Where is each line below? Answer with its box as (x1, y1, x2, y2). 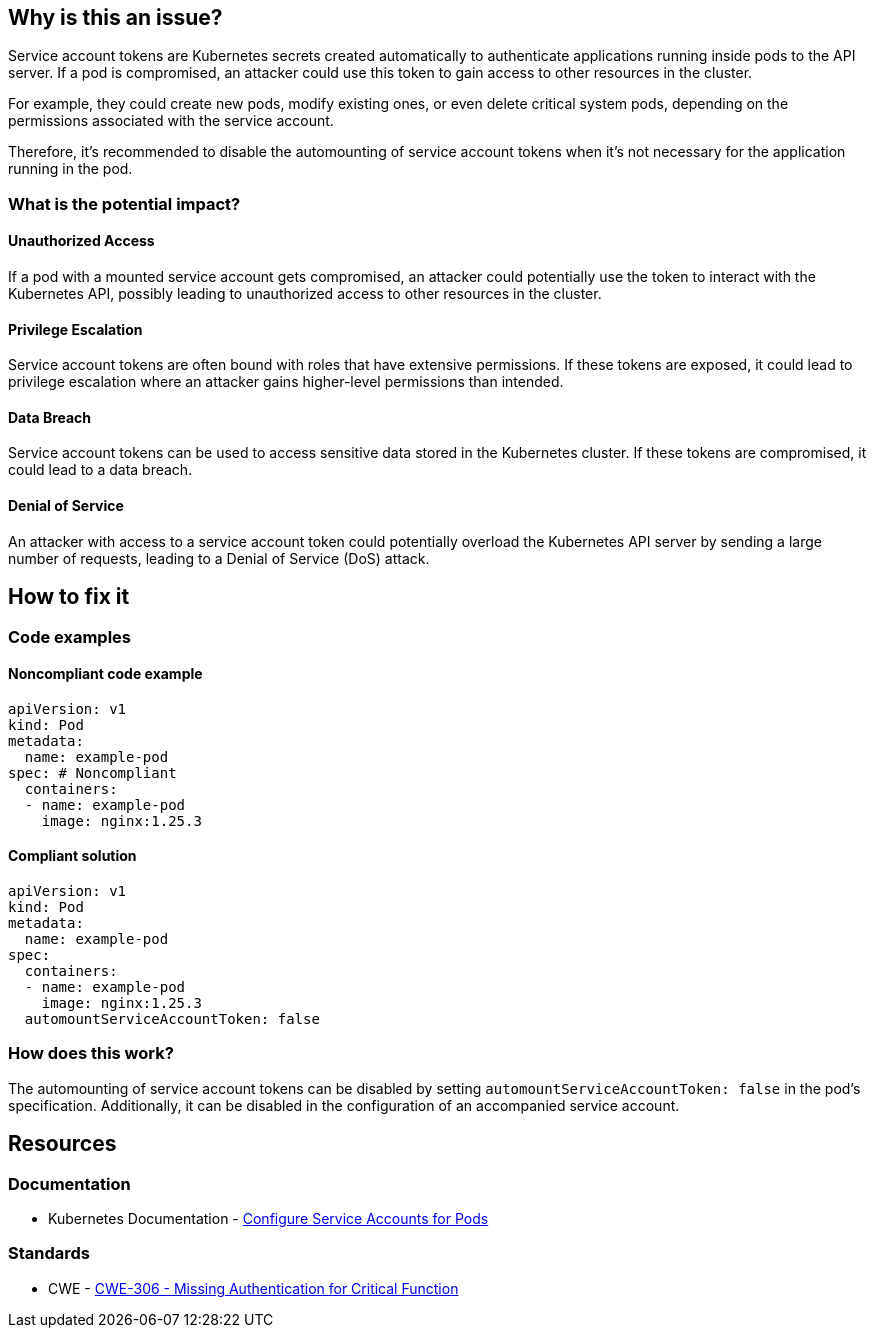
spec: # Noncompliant (8, 764, 177, 781)
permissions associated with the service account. (8, 112, 334, 130)
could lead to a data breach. (8, 461, 193, 479)
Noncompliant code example (8, 665, 203, 683)
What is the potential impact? (8, 193, 241, 214)
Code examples (8, 626, 132, 647)
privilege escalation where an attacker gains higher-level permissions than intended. (8, 373, 564, 391)
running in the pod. (8, 160, 133, 178)
